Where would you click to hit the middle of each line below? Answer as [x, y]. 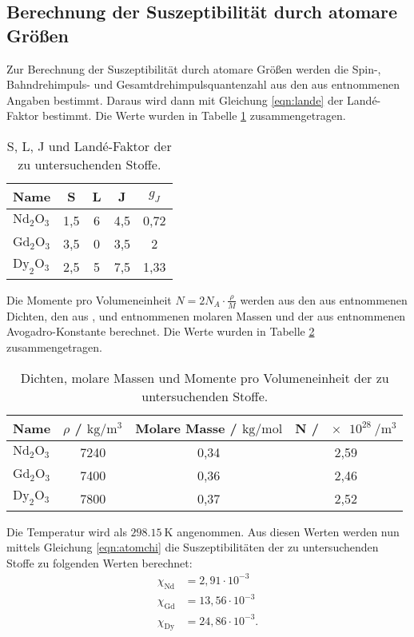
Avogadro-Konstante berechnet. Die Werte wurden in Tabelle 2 [161, 331]
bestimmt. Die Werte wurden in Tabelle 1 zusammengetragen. [194, 115]
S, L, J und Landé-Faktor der [89, 145]
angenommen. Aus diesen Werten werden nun [288, 531]
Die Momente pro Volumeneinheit [89, 299]
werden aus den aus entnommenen [324, 299]
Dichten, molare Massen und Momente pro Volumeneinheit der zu [205, 377]
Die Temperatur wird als [67, 531]
